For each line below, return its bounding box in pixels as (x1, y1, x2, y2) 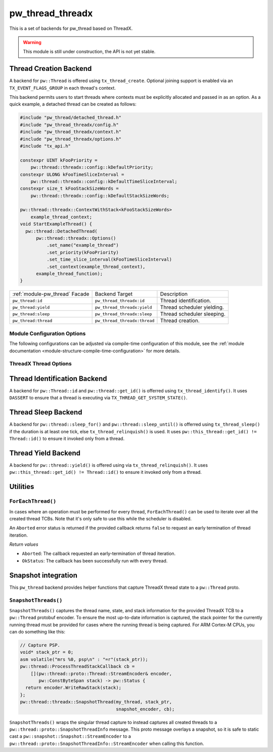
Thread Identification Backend (9, 374, 107, 383)
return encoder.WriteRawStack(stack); (25, 685, 121, 691)
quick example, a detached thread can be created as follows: (9, 101, 136, 107)
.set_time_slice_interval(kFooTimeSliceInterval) (46, 256, 172, 262)
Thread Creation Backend (9, 64, 92, 73)
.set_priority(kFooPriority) (46, 249, 119, 255)
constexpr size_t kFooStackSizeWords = (20, 185, 119, 192)
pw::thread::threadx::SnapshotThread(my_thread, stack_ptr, (20, 699, 172, 705)
